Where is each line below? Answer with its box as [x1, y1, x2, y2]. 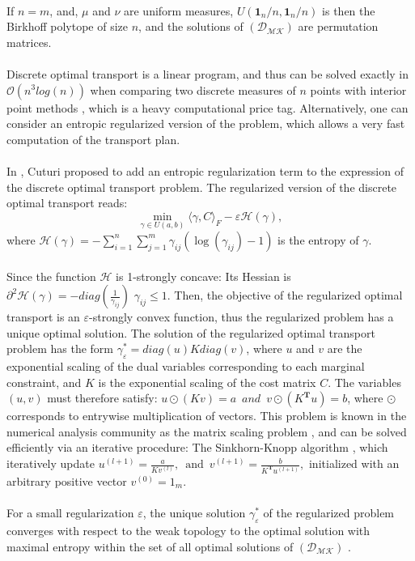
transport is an [6, 308, 80, 325]
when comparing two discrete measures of [90, 81, 296, 98]
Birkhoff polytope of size [6, 18, 129, 35]
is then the [322, 2, 375, 19]
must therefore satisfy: [47, 389, 158, 406]
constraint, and [6, 373, 82, 390]
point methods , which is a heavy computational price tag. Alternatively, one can [6, 99, 409, 116]
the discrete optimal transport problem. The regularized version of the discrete [6, 178, 397, 195]
